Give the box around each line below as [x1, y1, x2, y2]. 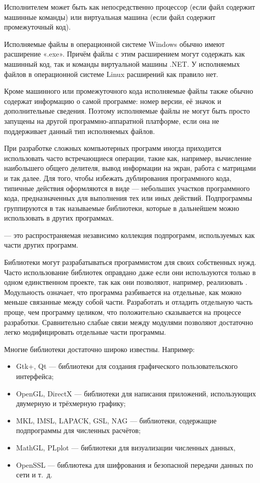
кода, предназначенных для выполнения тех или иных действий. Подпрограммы [4, 193, 252, 203]
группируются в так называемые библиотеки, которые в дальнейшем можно [4, 202, 240, 213]
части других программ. [4, 239, 78, 250]
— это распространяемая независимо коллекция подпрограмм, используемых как [4, 229, 255, 240]
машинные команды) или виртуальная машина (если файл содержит [4, 11, 216, 22]
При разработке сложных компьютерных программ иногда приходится [4, 143, 221, 153]
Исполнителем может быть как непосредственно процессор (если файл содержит [4, 2, 255, 12]
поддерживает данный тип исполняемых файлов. [4, 125, 155, 136]
